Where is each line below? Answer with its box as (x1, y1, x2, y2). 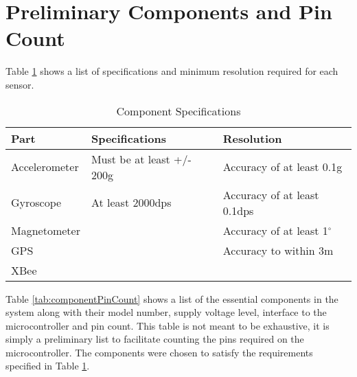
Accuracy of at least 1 (222, 222, 328, 238)
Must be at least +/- (91, 150, 192, 167)
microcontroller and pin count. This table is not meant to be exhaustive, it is (5, 318, 330, 332)
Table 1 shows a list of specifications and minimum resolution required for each (5, 64, 338, 78)
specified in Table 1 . (5, 358, 90, 373)
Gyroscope (11, 194, 62, 210)
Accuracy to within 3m (222, 242, 334, 258)
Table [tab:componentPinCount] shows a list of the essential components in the (5, 291, 338, 306)
